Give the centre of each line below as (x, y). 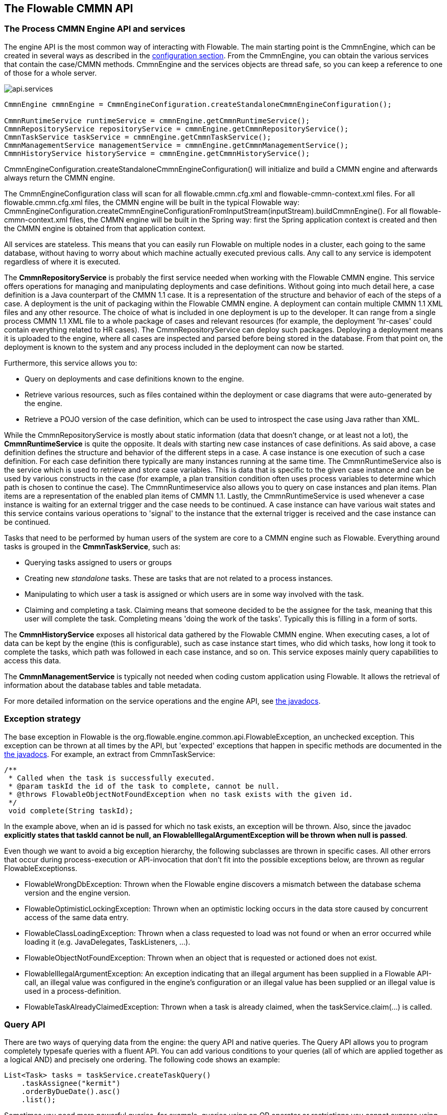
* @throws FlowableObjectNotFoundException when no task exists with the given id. (181, 794)
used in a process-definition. (73, 991)
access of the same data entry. (77, 917)
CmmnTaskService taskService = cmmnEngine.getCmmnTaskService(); (138, 137)
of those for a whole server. (51, 73)
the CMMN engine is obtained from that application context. (105, 228)
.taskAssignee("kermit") (71, 1084)
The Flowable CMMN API (69, 8)
